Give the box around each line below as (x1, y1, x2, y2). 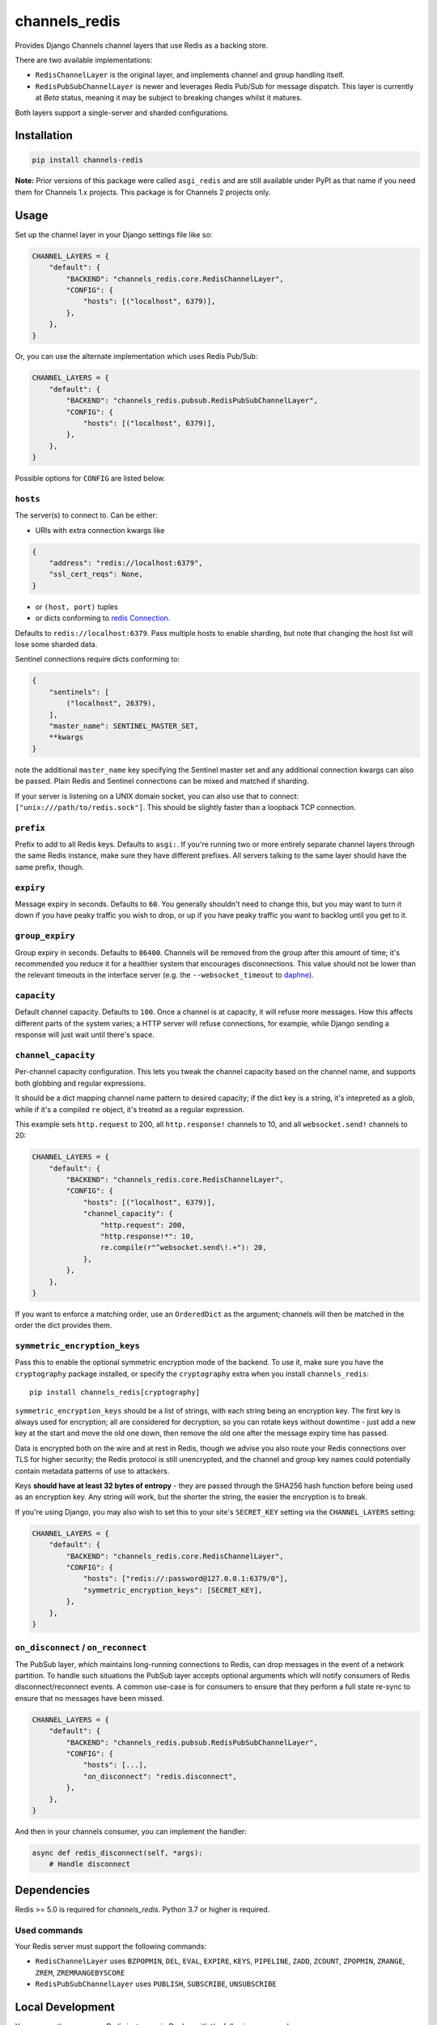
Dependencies (15, 1883, 91, 1897)
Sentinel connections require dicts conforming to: (15, 654, 180, 664)
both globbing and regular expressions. (15, 1078, 146, 1088)
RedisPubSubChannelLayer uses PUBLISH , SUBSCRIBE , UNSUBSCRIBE (35, 1979, 277, 1989)
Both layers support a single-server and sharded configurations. (15, 108, 230, 117)
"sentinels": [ (49, 687, 109, 697)
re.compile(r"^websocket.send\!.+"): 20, (100, 1243, 267, 1252)
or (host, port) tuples (35, 602, 119, 612)
